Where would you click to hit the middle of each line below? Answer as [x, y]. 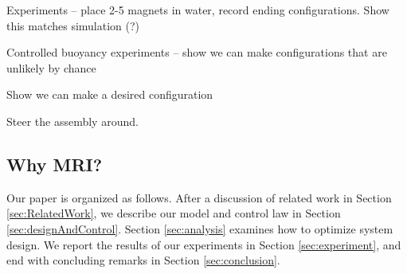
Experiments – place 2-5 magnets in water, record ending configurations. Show [198, 10]
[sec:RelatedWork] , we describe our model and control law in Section [174, 213]
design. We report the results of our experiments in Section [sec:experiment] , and [204, 244]
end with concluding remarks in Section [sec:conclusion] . [143, 260]
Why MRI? [55, 164]
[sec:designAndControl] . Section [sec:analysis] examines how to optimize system [200, 228]
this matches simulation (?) [73, 25]
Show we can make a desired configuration [110, 94]
